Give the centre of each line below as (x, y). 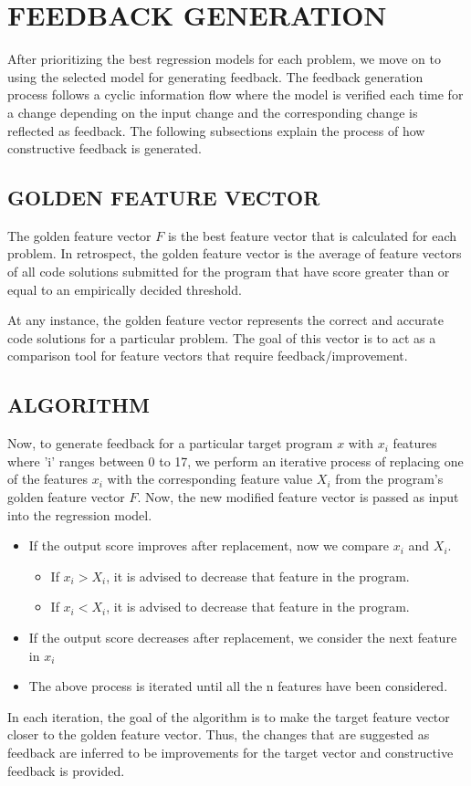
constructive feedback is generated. (105, 148)
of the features (48, 479)
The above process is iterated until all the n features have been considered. (238, 686)
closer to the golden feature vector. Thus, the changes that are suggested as (219, 734)
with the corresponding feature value (210, 479)
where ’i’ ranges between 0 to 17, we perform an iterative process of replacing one (235, 461)
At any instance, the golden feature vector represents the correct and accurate (226, 320)
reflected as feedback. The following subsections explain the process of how (216, 130)
